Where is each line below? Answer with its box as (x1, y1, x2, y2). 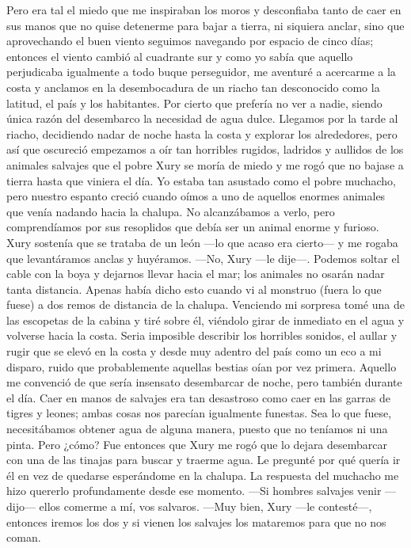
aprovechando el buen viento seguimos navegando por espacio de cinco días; (6, 32, 374, 49)
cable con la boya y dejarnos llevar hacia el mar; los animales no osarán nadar (6, 265, 385, 282)
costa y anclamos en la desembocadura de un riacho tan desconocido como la (6, 78, 380, 95)
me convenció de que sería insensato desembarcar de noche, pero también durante (6, 374, 402, 390)
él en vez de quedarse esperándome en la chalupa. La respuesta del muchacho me (6, 466, 399, 483)
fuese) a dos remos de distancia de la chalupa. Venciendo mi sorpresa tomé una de (6, 296, 405, 313)
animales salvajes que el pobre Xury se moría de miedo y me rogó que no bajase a (6, 156, 404, 173)
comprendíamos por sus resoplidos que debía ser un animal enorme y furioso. (6, 219, 379, 235)
